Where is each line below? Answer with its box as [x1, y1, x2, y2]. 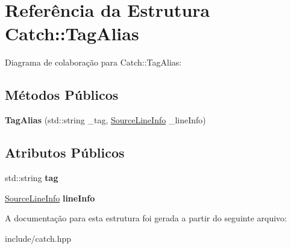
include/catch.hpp [5, 232, 72, 244]
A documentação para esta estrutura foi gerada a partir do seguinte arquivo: [5, 212, 287, 224]
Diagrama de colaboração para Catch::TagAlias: [5, 56, 182, 69]
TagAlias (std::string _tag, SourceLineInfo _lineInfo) [5, 114, 206, 126]
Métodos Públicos [5, 85, 119, 104]
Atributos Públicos [5, 143, 125, 162]
